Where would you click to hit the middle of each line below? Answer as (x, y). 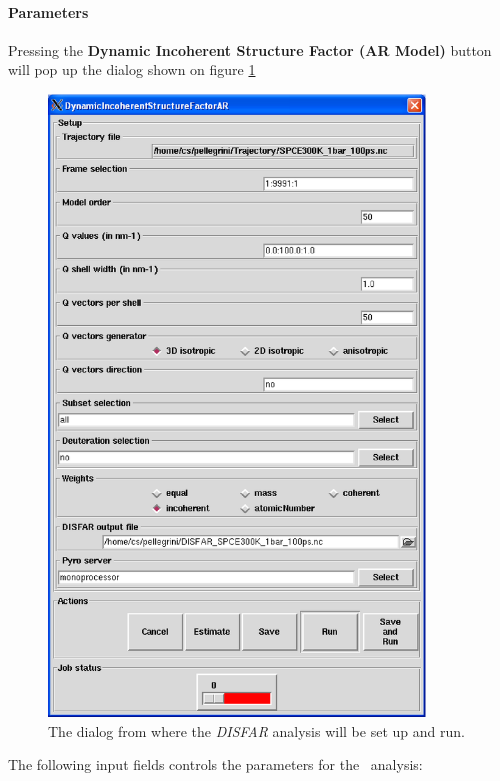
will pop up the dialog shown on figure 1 (132, 69)
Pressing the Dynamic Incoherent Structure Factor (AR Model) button (250, 49)
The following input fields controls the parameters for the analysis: (215, 764)
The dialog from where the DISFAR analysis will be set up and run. (256, 730)
